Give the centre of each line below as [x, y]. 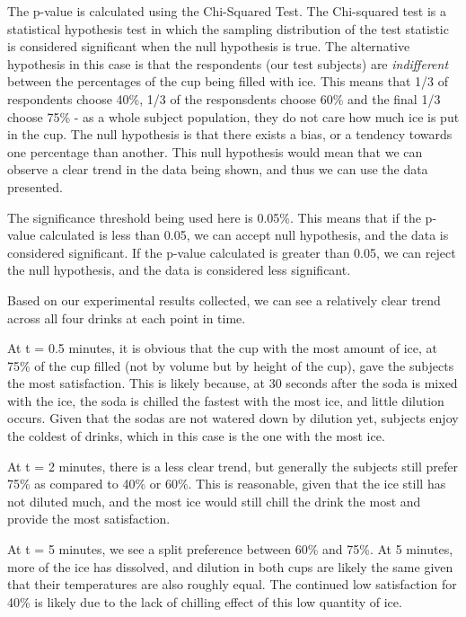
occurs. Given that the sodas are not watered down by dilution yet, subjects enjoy [233, 418]
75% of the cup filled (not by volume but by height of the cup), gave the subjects [231, 365]
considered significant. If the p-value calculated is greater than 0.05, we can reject [232, 252]
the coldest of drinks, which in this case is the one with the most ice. [196, 436]
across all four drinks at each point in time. [127, 317]
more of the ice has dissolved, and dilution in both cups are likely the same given [230, 566]
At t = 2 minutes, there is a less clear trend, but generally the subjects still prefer [233, 466]
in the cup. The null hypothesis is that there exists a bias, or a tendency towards [230, 134]
